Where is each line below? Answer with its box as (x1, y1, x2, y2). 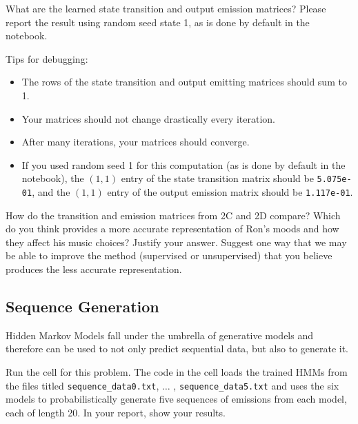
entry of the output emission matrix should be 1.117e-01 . (107, 185, 353, 199)
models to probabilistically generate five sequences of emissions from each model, (6, 392, 347, 406)
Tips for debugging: (6, 51, 88, 65)
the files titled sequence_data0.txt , (6, 378, 159, 392)
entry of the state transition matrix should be (121, 171, 314, 185)
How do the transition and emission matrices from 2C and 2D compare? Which (6, 208, 341, 222)
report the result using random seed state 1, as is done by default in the (6, 14, 310, 29)
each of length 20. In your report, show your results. (6, 405, 226, 419)
